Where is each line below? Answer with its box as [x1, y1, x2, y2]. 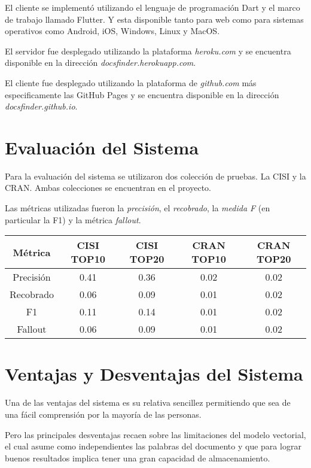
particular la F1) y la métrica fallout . [5, 213, 141, 226]
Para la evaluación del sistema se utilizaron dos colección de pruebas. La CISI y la [5, 169, 306, 182]
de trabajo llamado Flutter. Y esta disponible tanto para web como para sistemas [5, 13, 304, 25]
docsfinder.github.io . [5, 100, 78, 113]
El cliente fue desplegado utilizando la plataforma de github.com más [5, 76, 257, 89]
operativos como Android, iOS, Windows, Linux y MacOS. [5, 25, 220, 37]
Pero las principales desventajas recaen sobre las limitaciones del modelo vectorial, [5, 428, 306, 440]
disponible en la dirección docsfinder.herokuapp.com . [5, 56, 196, 69]
